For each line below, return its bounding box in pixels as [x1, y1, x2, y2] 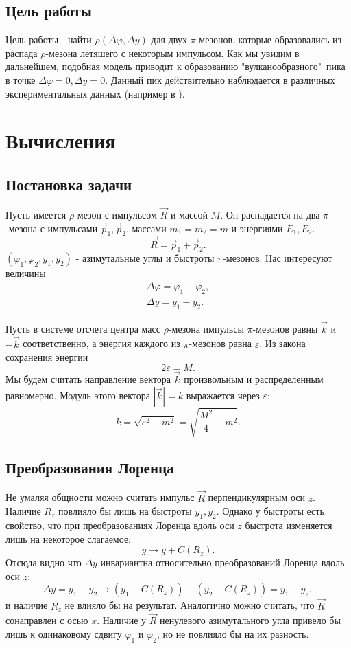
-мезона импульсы [168, 321, 244, 335]
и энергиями [231, 221, 283, 235]
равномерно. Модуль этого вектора [5, 388, 150, 402]
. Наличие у [97, 613, 147, 627]
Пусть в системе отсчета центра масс [5, 321, 160, 335]
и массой [170, 207, 208, 221]
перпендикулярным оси [208, 490, 305, 504]
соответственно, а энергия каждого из [23, 336, 180, 350]
